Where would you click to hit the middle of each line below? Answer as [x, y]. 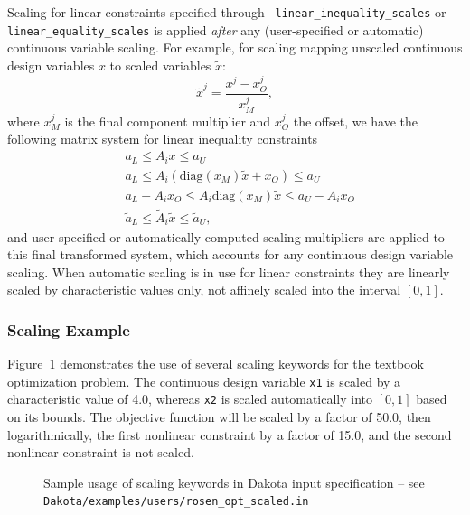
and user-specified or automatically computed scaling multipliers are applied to [226, 236]
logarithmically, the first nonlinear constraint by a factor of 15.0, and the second [230, 434]
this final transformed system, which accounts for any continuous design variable [230, 254]
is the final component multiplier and [168, 121]
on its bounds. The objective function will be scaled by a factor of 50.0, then [219, 417]
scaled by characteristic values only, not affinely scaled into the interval [204, 290]
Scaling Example [69, 329]
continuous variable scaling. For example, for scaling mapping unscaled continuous [235, 47]
